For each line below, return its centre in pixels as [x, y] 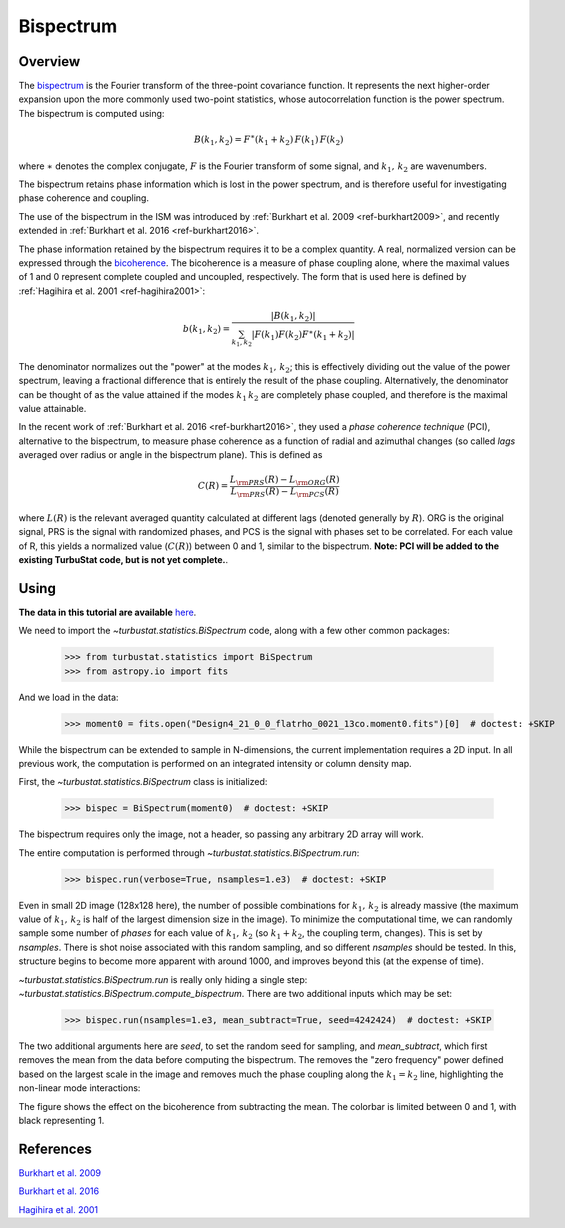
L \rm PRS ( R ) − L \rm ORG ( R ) [284, 481]
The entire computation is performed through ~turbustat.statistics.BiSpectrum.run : [189, 852]
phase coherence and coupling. [84, 198]
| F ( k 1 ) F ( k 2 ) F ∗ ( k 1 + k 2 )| [303, 334]
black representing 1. [61, 1120]
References [55, 1148]
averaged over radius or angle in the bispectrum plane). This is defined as [170, 455]
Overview [49, 61]
